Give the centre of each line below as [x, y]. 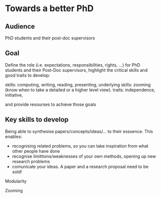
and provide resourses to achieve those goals [51, 104]
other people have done [36, 151]
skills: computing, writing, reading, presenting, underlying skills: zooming [78, 84]
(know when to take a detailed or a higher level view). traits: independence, [80, 90]
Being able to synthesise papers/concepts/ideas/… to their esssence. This [79, 131]
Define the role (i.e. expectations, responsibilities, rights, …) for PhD [73, 65]
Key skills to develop [37, 120]
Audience [20, 26]
